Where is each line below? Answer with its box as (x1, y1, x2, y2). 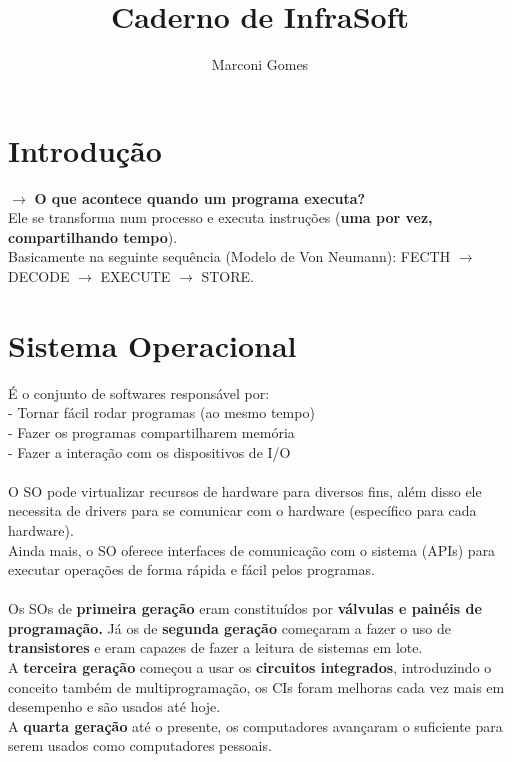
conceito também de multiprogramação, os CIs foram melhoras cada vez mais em (8, 676, 505, 697)
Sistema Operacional (8, 324, 297, 365)
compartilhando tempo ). (8, 226, 178, 247)
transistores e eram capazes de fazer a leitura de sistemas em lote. (8, 637, 423, 658)
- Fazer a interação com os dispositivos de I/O (8, 441, 291, 462)
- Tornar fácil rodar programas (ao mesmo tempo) (8, 402, 315, 423)
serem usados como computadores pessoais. (8, 735, 272, 756)
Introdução (8, 129, 162, 170)
